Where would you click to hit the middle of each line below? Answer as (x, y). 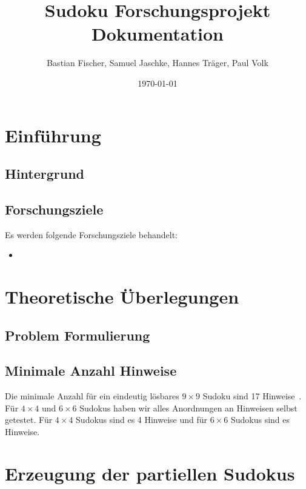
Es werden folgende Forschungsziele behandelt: (91, 234)
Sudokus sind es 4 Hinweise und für (142, 420)
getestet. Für (29, 420)
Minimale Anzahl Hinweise (91, 371)
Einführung (53, 135)
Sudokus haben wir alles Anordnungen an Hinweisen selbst (188, 407)
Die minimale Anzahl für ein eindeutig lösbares (92, 396)
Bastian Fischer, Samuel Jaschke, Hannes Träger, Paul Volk (158, 63)
